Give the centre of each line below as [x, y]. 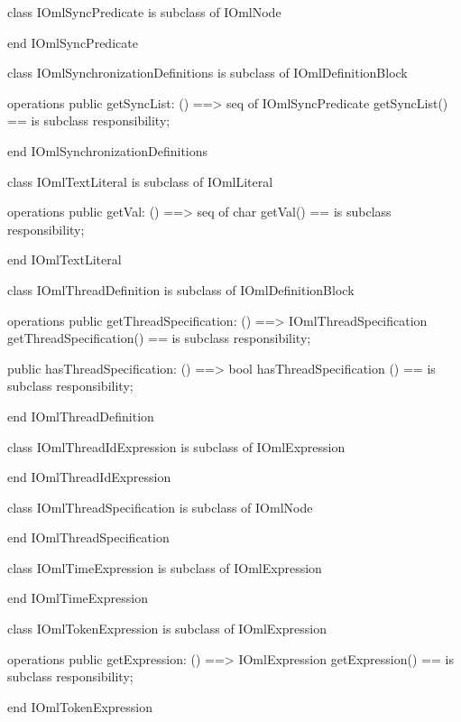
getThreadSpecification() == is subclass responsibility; [159, 338]
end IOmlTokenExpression [80, 706]
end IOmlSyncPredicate [73, 42]
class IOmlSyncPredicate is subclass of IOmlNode [144, 12]
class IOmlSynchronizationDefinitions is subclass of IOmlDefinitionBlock [207, 73]
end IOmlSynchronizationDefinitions [108, 150]
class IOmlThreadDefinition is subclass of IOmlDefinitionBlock [181, 289]
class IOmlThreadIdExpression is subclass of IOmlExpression [176, 446]
